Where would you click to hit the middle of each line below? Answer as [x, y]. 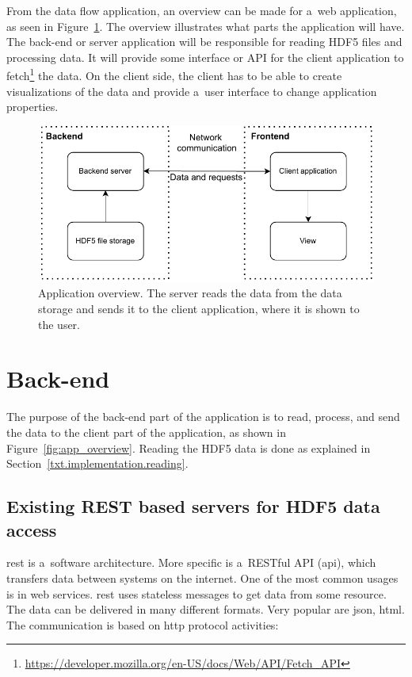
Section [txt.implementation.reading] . [97, 463]
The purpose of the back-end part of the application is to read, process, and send [203, 417]
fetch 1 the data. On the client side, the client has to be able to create [174, 75]
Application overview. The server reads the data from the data [190, 293]
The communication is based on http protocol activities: [143, 624]
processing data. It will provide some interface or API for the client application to [205, 57]
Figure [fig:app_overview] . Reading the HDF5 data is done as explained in [189, 448]
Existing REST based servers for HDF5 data [193, 506]
